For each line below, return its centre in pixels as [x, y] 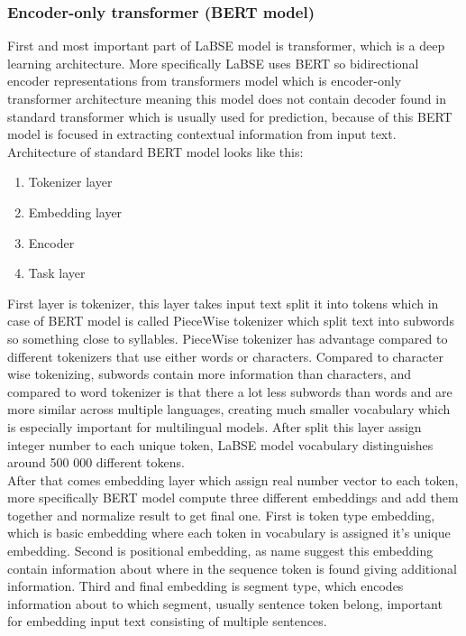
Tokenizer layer [70, 182]
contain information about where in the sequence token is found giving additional [232, 568]
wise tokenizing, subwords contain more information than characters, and [210, 374]
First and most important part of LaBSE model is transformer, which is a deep [226, 46]
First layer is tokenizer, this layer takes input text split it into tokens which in [223, 303]
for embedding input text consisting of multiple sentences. [167, 621]
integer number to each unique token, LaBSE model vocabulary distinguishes [220, 444]
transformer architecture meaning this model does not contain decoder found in [227, 98]
